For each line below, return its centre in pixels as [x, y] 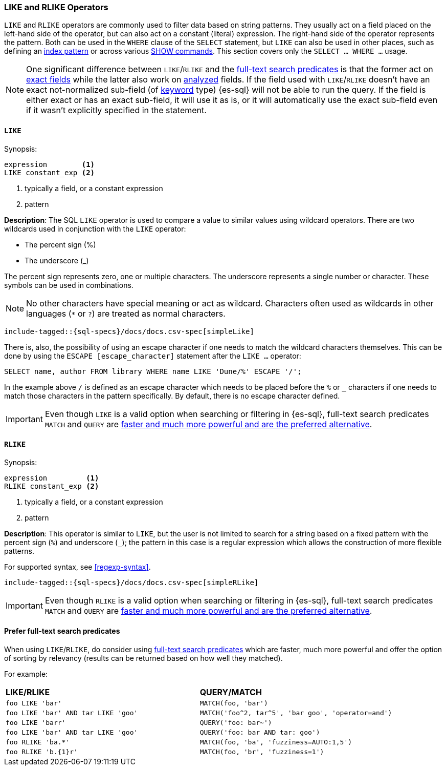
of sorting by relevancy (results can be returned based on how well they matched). [143, 658]
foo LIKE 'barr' [36, 723]
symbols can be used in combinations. [69, 285]
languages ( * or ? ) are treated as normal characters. [126, 313]
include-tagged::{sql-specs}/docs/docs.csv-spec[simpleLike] [129, 331]
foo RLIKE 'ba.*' [38, 742]
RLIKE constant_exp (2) [52, 486]
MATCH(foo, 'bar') [234, 703]
